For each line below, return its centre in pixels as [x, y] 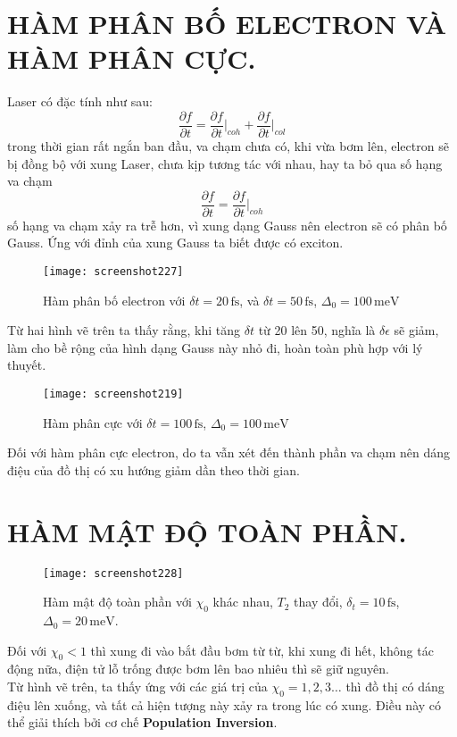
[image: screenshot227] [113, 272]
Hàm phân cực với [93, 422]
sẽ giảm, [416, 330]
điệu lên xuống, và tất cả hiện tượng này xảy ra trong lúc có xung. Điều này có [224, 704]
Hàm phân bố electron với [114, 300]
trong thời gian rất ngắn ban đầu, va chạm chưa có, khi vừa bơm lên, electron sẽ [228, 145]
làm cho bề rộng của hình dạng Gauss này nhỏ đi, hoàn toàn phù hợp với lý [215, 347]
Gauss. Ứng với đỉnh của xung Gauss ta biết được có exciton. [175, 243]
